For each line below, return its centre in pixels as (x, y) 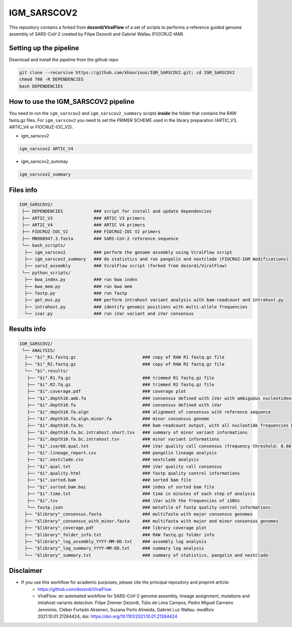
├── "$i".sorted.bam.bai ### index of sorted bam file (121, 487)
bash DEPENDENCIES (41, 86)
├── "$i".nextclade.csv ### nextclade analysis (113, 460)
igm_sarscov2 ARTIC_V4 (46, 149)
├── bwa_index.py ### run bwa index (81, 280)
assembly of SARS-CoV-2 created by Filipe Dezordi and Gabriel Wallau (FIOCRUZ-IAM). (97, 34)
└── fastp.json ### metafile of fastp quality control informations (149, 508)
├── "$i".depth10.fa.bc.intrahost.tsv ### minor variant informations (123, 439)
